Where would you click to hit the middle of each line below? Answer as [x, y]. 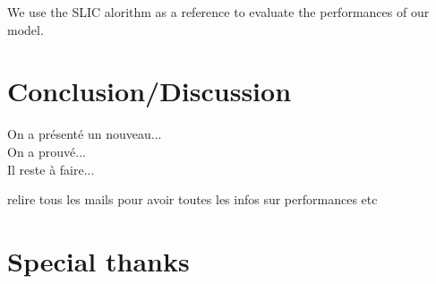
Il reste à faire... [51, 169]
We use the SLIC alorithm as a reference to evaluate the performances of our [218, 12]
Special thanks [98, 260]
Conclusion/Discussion [150, 91]
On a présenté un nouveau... [85, 134]
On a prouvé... [47, 151]
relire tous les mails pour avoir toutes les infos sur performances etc [192, 199]
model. [26, 29]
